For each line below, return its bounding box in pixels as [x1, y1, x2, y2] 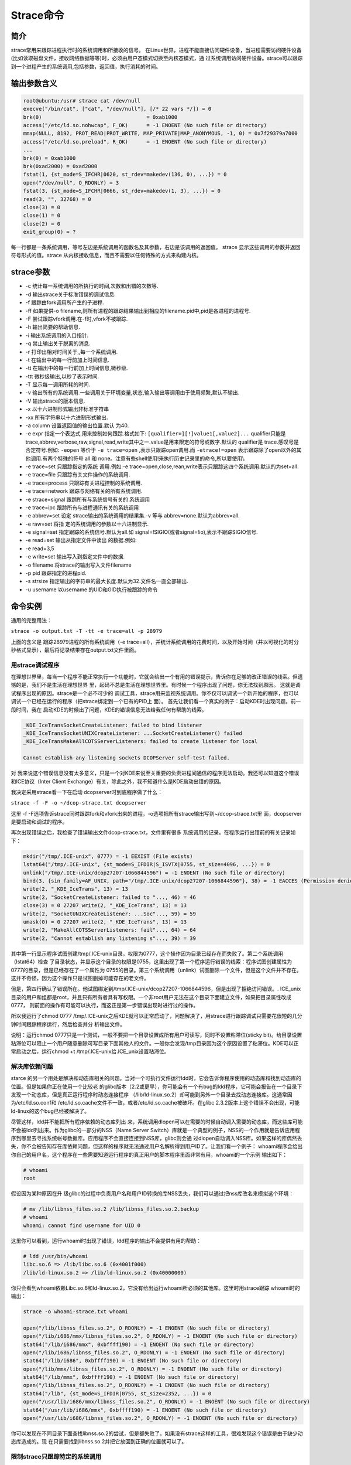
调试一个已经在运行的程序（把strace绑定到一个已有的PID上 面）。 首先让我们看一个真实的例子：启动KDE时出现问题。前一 [11, 698, 301, 705]
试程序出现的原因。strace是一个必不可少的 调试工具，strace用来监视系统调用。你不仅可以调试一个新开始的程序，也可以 [11, 689, 299, 697]
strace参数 [11, 267, 50, 277]
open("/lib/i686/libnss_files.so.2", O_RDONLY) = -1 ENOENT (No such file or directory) [23, 1349, 286, 1356]
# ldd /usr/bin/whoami [23, 1253, 88, 1259]
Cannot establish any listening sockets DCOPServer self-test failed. [23, 755, 230, 761]
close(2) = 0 [23, 220, 61, 227]
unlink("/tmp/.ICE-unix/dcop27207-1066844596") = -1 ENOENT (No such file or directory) [23, 869, 286, 876]
